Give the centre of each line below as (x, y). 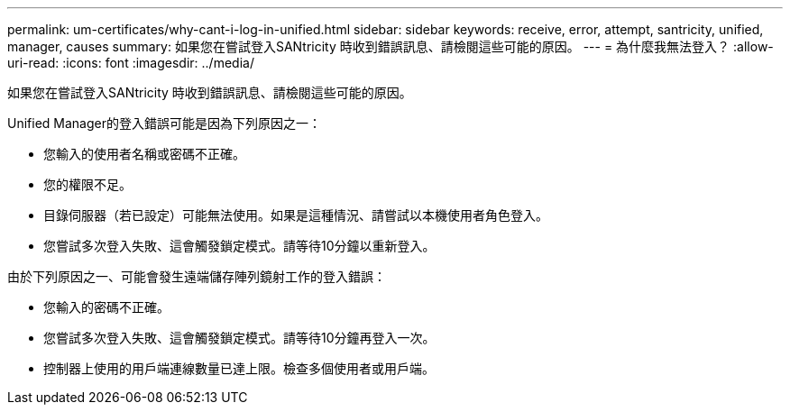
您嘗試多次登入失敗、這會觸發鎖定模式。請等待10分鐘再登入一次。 (239, 338)
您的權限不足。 (87, 184)
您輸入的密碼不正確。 (106, 307)
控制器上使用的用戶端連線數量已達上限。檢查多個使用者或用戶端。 (239, 368)
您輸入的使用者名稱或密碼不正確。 (144, 154)
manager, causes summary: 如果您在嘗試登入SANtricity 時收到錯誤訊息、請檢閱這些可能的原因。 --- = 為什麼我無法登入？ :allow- (390, 46)
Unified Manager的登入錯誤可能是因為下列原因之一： (164, 123)
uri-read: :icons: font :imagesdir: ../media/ (131, 63)
